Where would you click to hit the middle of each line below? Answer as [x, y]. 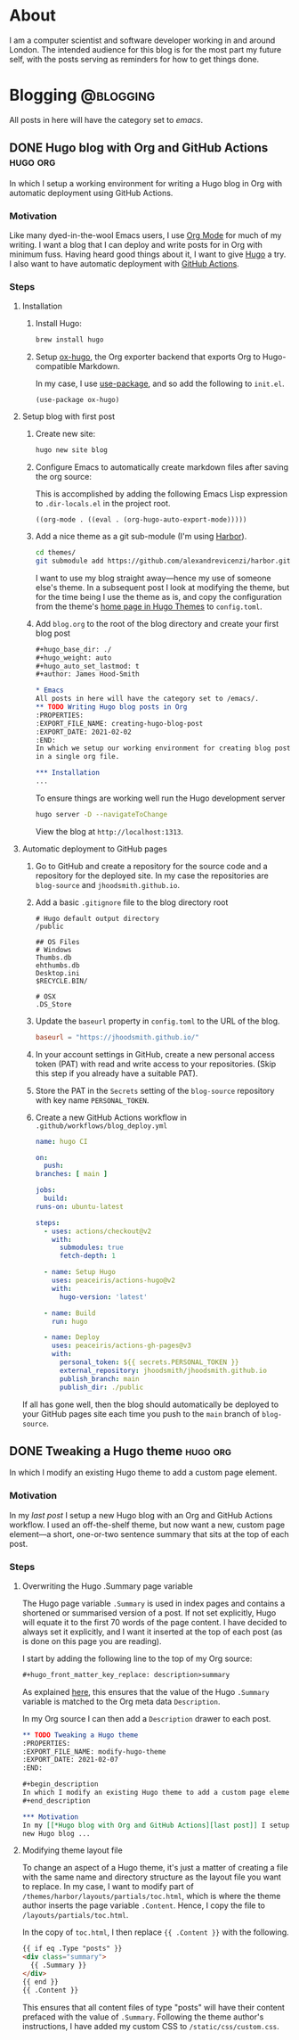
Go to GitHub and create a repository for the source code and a [152, 866]
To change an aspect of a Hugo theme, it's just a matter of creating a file [155, 1868]
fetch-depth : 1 [87, 1256]
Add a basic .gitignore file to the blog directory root [132, 902]
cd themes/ [56, 553]
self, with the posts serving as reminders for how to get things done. [134, 59]
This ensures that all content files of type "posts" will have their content [153, 2007]
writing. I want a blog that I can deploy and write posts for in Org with [136, 244]
